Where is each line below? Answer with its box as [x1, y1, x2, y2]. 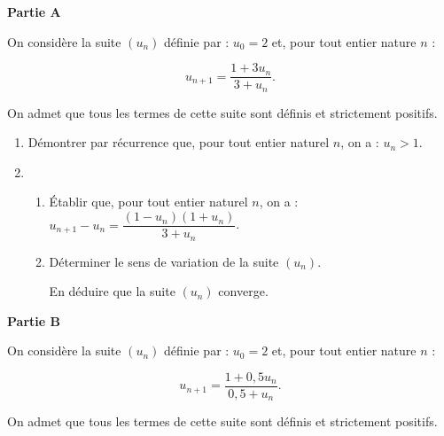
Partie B [7, 311, 60, 330]
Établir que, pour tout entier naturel [49, 192, 248, 211]
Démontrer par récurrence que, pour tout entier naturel [27, 133, 330, 152]
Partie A [7, 3, 61, 20]
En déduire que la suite [49, 282, 175, 300]
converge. [218, 282, 269, 300]
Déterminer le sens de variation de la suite [49, 252, 279, 270]
